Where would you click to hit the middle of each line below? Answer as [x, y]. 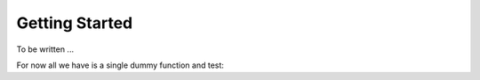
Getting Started [75, 23]
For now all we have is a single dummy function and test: [120, 65]
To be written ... [45, 49]
